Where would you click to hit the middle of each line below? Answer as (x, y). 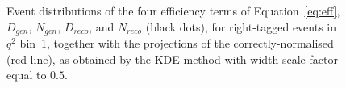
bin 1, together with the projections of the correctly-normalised (177, 43)
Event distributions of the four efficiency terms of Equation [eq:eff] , (173, 10)
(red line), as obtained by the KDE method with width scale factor (172, 59)
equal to (27, 75)
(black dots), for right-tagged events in (241, 26)
